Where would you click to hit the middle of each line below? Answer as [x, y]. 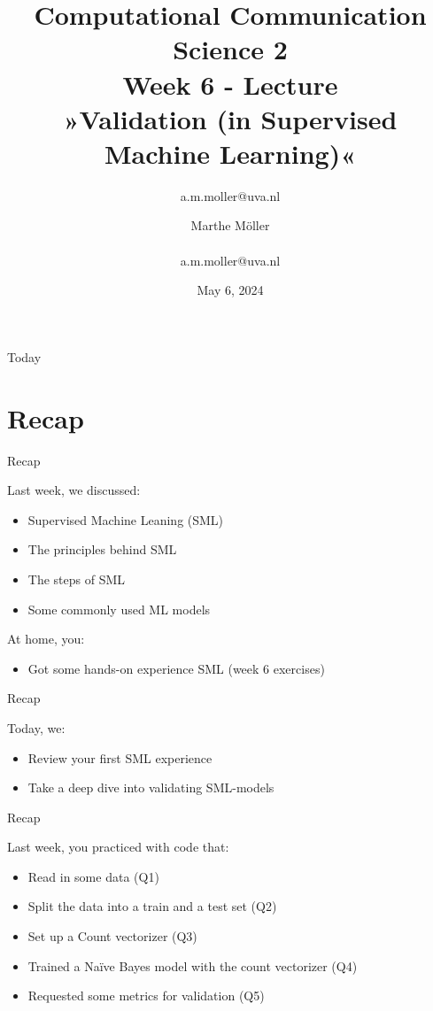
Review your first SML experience [120, 757]
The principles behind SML [102, 549]
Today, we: [36, 727]
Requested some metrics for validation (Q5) [146, 996]
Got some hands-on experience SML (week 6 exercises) [176, 668]
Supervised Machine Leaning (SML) [126, 519]
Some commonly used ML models [119, 609]
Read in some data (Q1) [93, 876]
